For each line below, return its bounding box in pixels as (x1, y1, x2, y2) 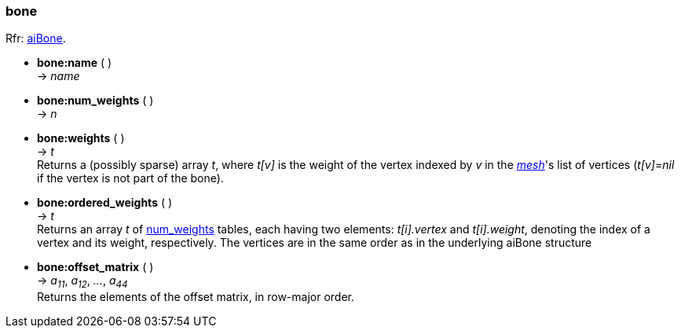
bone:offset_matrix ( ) (37, 260, 154, 274)
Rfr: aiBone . (5, 31, 66, 46)
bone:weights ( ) (37, 131, 125, 145)
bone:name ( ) (37, 56, 112, 70)
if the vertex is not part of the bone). (37, 171, 224, 185)
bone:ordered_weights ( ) (37, 196, 173, 210)
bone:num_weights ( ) (37, 94, 154, 108)
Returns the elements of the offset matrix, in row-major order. (37, 290, 354, 304)
